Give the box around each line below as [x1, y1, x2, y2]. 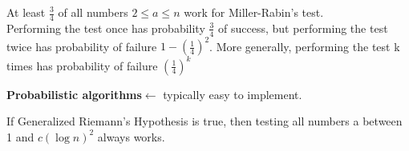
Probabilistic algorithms [6, 85, 142, 102]
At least [6, 4, 46, 20]
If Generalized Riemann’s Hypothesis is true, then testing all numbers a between [6, 113, 403, 129]
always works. [97, 128, 165, 145]
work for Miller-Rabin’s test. [184, 4, 324, 20]
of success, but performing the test [218, 19, 388, 36]
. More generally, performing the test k [209, 38, 400, 54]
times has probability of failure [6, 57, 158, 74]
